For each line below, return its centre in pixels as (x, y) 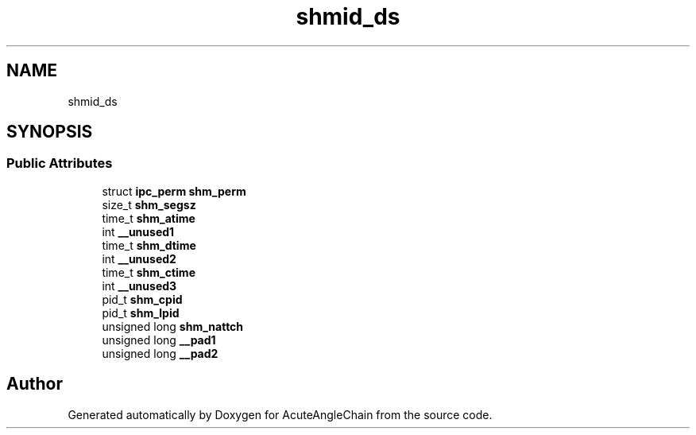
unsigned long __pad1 (159, 340)
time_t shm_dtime (149, 245)
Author (35, 384)
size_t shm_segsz (149, 204)
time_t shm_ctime (149, 272)
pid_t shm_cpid (142, 299)
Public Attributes (60, 163)
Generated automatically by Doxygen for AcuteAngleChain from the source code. (280, 414)
